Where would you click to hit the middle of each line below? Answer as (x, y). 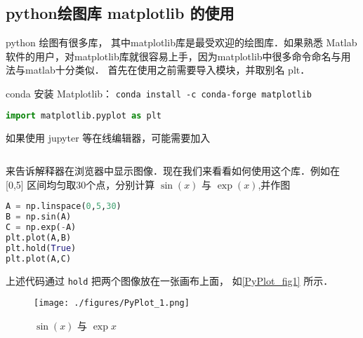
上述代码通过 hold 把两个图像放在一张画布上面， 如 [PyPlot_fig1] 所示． (170, 280)
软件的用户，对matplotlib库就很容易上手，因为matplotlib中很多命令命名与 (173, 56)
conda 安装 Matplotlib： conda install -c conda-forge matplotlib (159, 93)
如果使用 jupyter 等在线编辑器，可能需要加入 (108, 137)
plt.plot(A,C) (39, 258)
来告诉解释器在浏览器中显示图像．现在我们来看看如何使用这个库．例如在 (173, 171)
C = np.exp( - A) (41, 228)
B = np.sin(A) (39, 217)
